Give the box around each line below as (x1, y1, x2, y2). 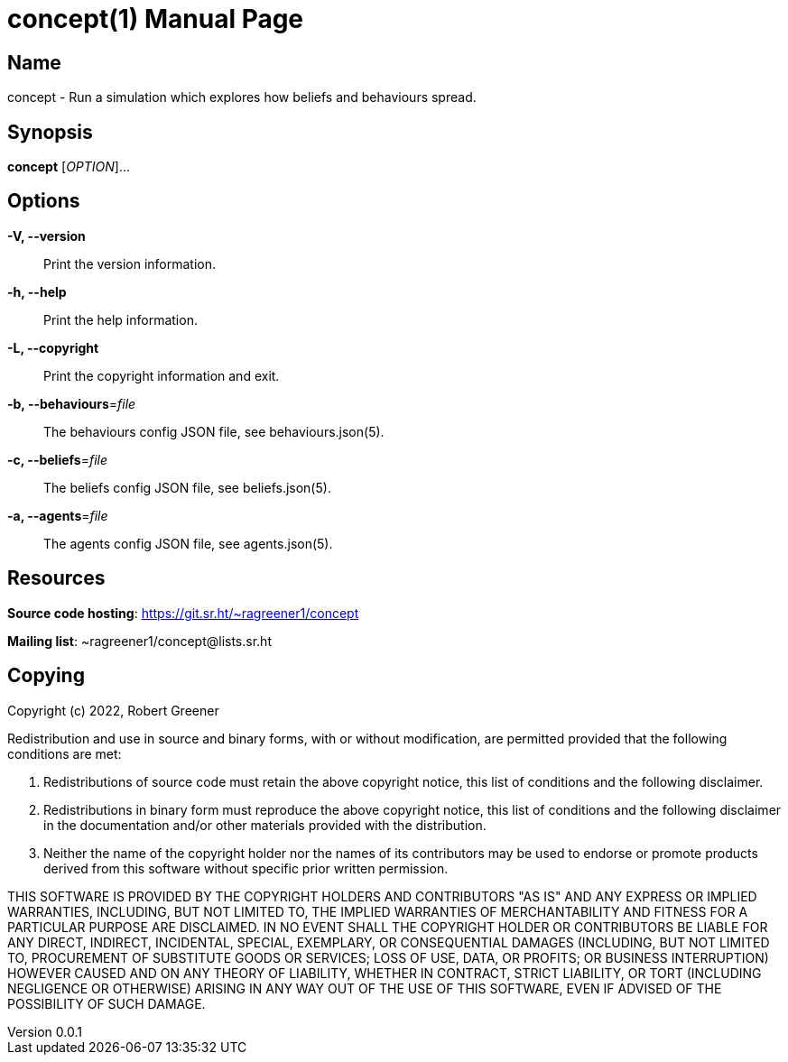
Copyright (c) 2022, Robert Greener (7, 702, 219, 718)
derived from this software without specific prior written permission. (43, 860, 449, 876)
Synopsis (7, 120, 93, 143)
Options (7, 189, 80, 213)
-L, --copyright (7, 339, 99, 356)
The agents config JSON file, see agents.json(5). (43, 535, 333, 551)
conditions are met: (7, 745, 122, 762)
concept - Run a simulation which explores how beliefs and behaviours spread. (7, 89, 477, 106)
